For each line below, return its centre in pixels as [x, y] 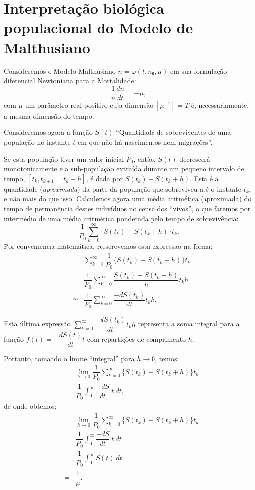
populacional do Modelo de [99, 28]
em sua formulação [199, 71]
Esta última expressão [37, 324]
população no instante [37, 142]
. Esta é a [204, 178]
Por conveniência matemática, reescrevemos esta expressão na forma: [108, 246]
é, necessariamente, [220, 104]
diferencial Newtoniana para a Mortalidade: [70, 81]
